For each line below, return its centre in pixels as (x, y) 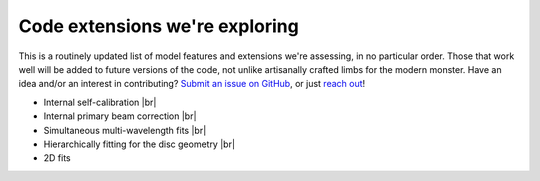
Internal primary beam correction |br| (120, 116)
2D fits (57, 158)
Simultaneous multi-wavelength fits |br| (125, 130)
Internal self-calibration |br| (100, 102)
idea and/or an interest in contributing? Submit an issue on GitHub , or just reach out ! (192, 84)
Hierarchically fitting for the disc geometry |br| (139, 144)
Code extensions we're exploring (158, 26)
